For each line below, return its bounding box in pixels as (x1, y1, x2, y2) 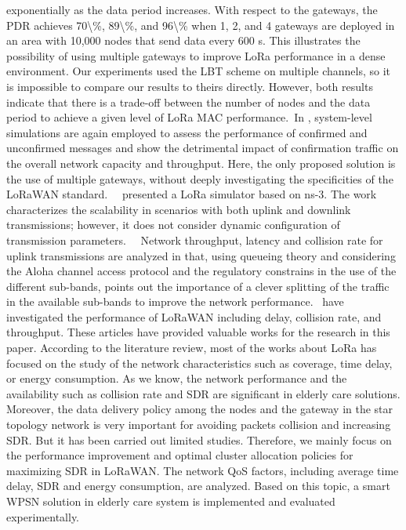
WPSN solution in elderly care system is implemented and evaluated (6, 493, 335, 509)
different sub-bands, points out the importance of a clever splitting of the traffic (6, 278, 390, 294)
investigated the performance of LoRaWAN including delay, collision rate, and (6, 308, 382, 325)
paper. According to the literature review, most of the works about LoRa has (6, 339, 377, 356)
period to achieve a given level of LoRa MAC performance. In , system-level (6, 109, 372, 125)
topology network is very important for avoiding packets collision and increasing (6, 416, 391, 433)
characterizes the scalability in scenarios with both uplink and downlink (6, 201, 351, 217)
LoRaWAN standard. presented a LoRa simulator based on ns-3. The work (6, 186, 377, 202)
